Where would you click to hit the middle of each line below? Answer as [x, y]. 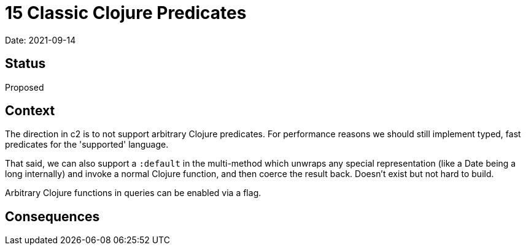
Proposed [25, 87]
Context [30, 111]
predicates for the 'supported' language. [87, 145]
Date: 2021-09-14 [41, 40]
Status [25, 64]
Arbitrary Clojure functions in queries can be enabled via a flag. [133, 193]
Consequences [52, 216]
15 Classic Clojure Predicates [126, 13]
